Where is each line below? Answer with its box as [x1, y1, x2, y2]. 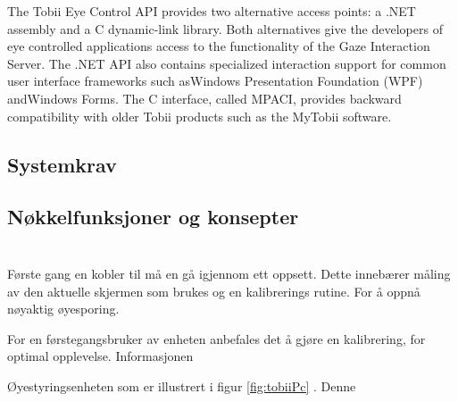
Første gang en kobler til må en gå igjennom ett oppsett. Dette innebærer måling [7, 264, 451, 282]
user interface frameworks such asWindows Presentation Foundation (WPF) [7, 71, 423, 90]
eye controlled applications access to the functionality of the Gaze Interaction [7, 37, 430, 55]
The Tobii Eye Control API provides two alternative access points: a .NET [7, 2, 416, 20]
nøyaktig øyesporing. [7, 299, 120, 318]
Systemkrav [7, 150, 117, 178]
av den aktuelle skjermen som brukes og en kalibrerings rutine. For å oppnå [7, 281, 421, 300]
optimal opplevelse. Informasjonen [7, 347, 194, 365]
